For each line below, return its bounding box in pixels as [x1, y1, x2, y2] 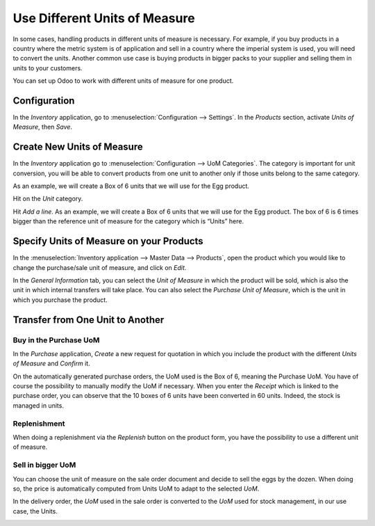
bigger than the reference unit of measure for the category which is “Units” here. [12, 217, 244, 225]
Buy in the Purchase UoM [12, 335, 100, 344]
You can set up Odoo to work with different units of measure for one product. [12, 77, 234, 85]
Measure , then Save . [12, 122, 73, 131]
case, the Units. [12, 507, 58, 515]
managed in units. [12, 401, 64, 410]
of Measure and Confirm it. [12, 359, 90, 368]
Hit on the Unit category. [12, 195, 83, 203]
